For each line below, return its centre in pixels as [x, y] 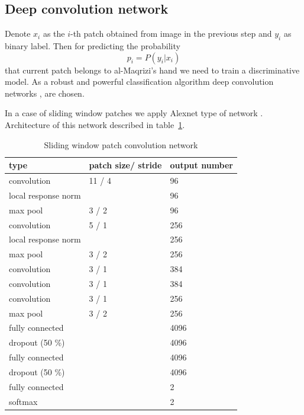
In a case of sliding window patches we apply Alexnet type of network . [134, 113]
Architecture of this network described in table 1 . [95, 124]
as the [54, 33]
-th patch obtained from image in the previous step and [171, 33]
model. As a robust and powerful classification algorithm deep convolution [139, 82]
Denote [18, 33]
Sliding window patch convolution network [121, 144]
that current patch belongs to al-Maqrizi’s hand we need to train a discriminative [152, 70]
